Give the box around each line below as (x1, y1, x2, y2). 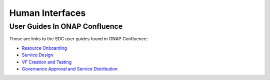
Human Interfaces (9, 7, 86, 18)
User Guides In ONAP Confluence (9, 22, 123, 31)
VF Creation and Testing (21, 59, 72, 65)
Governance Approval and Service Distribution (21, 66, 117, 72)
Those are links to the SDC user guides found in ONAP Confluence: (9, 36, 148, 42)
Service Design (21, 52, 53, 58)
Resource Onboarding (21, 45, 67, 51)
